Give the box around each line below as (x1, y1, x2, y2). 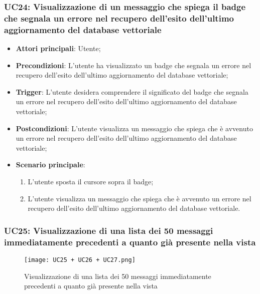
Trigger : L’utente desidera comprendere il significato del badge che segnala (16, 86, 248, 97)
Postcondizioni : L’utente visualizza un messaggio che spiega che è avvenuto (16, 123, 253, 133)
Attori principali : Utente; (16, 43, 101, 54)
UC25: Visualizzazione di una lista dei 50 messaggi (4, 224, 213, 236)
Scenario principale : (16, 159, 85, 170)
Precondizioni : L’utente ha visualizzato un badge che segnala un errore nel (16, 60, 251, 70)
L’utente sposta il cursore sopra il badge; (28, 176, 154, 186)
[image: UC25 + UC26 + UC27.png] (24, 256, 136, 263)
